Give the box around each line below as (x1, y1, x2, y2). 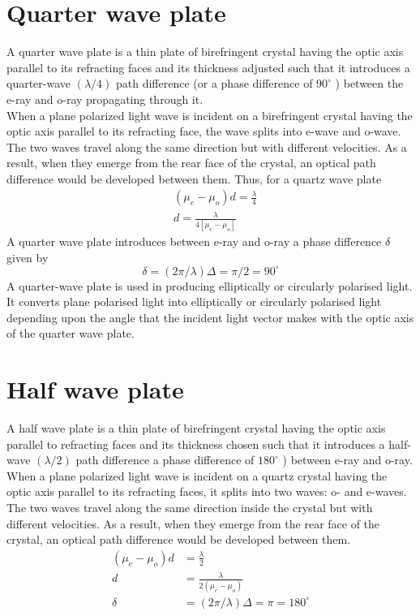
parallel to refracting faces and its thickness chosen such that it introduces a (6, 435, 385, 452)
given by (6, 248, 49, 265)
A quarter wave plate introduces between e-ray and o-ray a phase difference (6, 233, 382, 250)
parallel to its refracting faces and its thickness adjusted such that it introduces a (6, 58, 410, 75)
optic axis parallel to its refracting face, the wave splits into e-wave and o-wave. (6, 123, 401, 140)
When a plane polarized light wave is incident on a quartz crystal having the (6, 467, 388, 484)
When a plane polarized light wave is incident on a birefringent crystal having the (6, 106, 413, 123)
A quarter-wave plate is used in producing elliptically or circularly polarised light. (6, 277, 413, 294)
